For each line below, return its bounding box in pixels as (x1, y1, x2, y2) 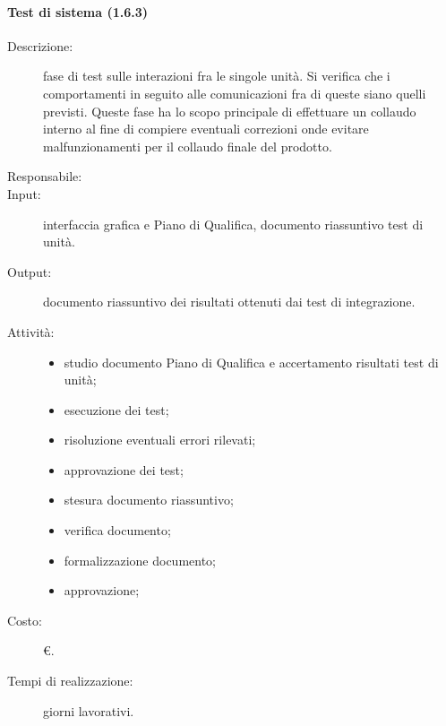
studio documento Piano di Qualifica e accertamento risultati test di (64, 352, 439, 371)
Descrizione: (7, 36, 73, 55)
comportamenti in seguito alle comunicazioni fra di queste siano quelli (43, 83, 426, 102)
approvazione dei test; (64, 460, 184, 479)
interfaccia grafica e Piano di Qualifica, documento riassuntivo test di (43, 214, 424, 233)
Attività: (7, 322, 55, 341)
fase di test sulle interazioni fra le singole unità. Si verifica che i (43, 66, 390, 85)
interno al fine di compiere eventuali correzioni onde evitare (43, 119, 369, 138)
